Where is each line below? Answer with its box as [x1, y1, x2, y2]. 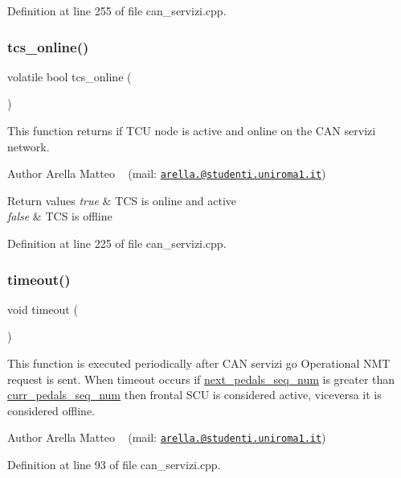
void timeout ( [7, 300, 78, 317]
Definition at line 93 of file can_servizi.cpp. [7, 456, 221, 473]
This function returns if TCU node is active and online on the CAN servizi [7, 122, 376, 138]
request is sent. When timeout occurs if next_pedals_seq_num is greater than [7, 370, 395, 387]
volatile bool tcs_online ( [7, 68, 132, 84]
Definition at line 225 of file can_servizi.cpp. [7, 235, 227, 252]
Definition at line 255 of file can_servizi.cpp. [7, 2, 227, 19]
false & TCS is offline [7, 208, 113, 225]
